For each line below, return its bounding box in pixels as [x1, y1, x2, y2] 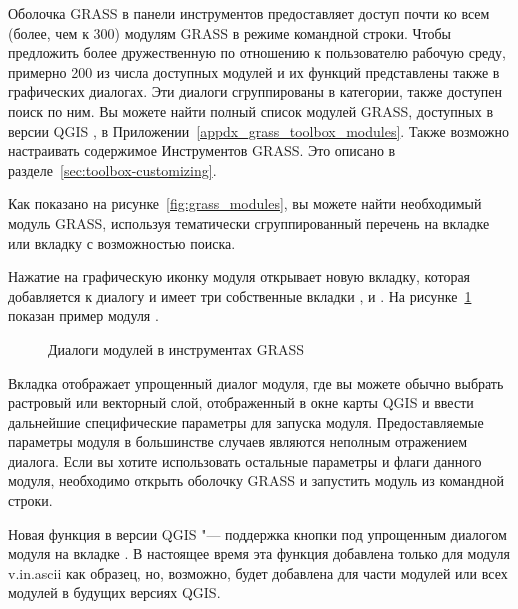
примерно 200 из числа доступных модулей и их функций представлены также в [8, 61, 500, 82]
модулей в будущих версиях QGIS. [8, 582, 221, 603]
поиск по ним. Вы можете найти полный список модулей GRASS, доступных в [8, 100, 494, 121]
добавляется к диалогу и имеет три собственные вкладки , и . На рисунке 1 [8, 285, 472, 306]
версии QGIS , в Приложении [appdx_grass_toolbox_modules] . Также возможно [8, 120, 509, 141]
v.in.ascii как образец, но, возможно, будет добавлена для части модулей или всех [8, 562, 508, 583]
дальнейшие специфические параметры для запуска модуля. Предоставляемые [8, 411, 484, 432]
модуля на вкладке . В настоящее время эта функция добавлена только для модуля [8, 543, 510, 564]
